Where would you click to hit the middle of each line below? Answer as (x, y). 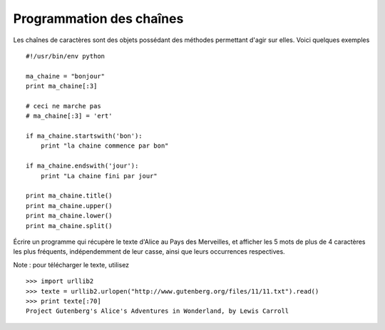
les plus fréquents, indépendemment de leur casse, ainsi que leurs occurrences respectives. (149, 252)
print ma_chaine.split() (69, 226)
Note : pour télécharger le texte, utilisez (71, 264)
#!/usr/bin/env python (66, 56)
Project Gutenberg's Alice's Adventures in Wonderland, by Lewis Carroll (158, 311)
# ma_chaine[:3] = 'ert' (69, 116)
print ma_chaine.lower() (69, 216)
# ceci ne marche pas (63, 106)
